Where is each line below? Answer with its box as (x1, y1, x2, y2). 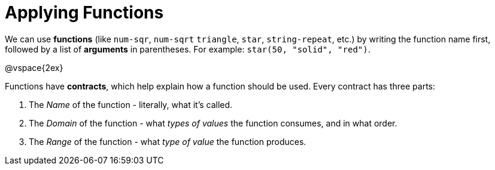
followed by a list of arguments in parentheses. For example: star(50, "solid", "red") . (5, 44, 371, 54)
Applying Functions (5, 2, 164, 23)
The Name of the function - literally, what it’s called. (29, 99, 233, 110)
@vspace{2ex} (5, 62, 63, 73)
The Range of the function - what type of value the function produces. (29, 136, 306, 147)
